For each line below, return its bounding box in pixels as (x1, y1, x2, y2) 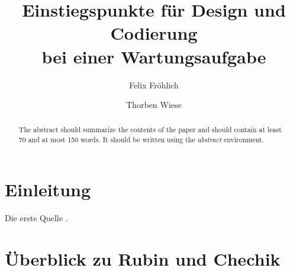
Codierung (110, 21, 198, 45)
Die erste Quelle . (5, 211, 68, 224)
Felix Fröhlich (129, 78, 179, 91)
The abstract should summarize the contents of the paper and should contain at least (18, 125, 282, 135)
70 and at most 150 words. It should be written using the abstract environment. (18, 135, 264, 145)
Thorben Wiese (126, 98, 182, 111)
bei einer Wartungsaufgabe (41, 44, 266, 68)
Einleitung (5, 177, 91, 201)
